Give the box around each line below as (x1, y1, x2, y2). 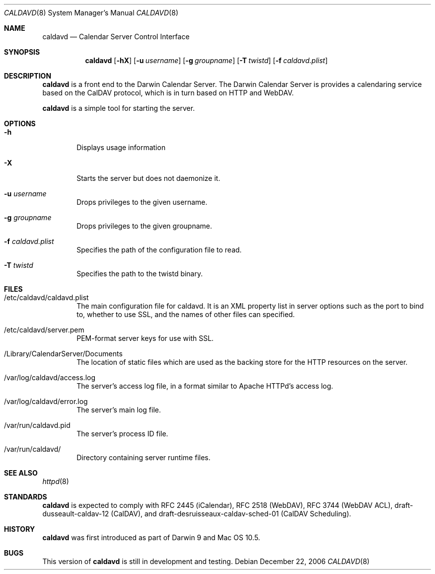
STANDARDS (4, 492, 47, 501)
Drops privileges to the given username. (76, 198, 208, 206)
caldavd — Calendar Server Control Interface (42, 32, 190, 41)
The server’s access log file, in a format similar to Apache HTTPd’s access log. (76, 382, 333, 390)
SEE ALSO (4, 469, 38, 477)
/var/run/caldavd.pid (4, 421, 71, 429)
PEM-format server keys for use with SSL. (76, 334, 214, 342)
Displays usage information (76, 143, 166, 152)
